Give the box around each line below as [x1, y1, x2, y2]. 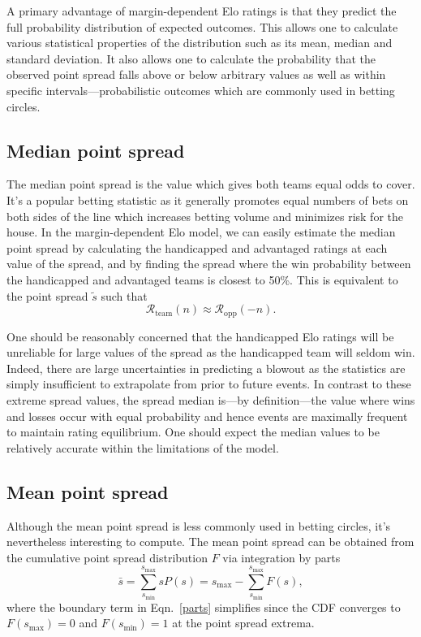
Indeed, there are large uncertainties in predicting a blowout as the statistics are [6, 359, 406, 376]
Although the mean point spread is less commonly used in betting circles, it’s [6, 517, 391, 534]
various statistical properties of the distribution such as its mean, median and [6, 34, 393, 51]
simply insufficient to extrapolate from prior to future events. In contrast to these [6, 375, 411, 392]
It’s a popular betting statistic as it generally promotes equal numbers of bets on [6, 191, 409, 208]
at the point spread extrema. [172, 614, 315, 631]
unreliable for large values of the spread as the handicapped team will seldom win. [6, 344, 415, 361]
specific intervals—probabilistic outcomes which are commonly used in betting [6, 81, 395, 98]
